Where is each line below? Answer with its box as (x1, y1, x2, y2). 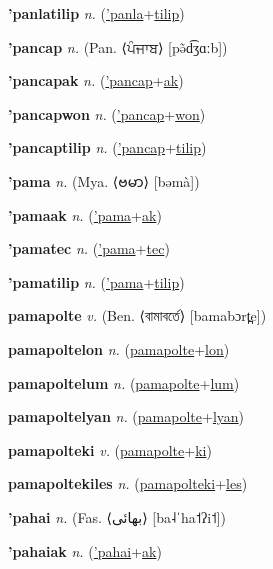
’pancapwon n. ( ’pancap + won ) (8, 103, 206, 124)
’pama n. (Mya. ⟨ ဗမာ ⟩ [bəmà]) (8, 170, 200, 191)
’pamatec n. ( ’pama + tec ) (8, 238, 170, 259)
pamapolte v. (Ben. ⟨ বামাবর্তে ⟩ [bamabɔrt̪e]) (8, 305, 267, 326)
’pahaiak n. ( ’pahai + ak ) (8, 540, 162, 561)
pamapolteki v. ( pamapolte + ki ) (8, 439, 212, 460)
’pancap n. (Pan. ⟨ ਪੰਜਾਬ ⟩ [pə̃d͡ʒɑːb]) (8, 36, 228, 57)
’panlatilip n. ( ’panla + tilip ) (8, 3, 185, 23)
